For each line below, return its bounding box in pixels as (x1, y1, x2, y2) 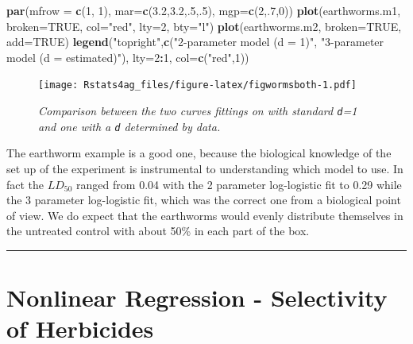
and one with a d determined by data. (38, 118, 221, 134)
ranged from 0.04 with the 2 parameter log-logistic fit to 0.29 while (76, 176, 402, 192)
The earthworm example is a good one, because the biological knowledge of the (6, 145, 392, 161)
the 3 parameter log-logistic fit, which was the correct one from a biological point (6, 191, 401, 208)
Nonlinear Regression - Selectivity (6, 281, 388, 314)
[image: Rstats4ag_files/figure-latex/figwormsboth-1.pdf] (38, 79, 357, 91)
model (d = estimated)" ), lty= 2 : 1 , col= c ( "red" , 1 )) (6, 48, 249, 65)
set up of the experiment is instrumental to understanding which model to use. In (6, 160, 403, 176)
